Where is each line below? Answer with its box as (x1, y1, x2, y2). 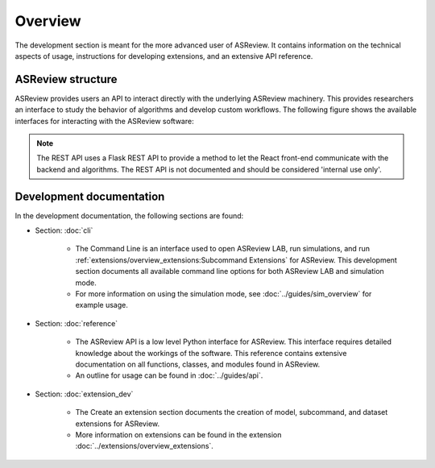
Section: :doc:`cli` (35, 226, 93, 235)
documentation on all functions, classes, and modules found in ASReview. (75, 359, 321, 369)
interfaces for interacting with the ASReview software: (14, 116, 194, 126)
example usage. (75, 300, 128, 310)
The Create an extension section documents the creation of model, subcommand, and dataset (75, 408, 388, 417)
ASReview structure (14, 72, 118, 86)
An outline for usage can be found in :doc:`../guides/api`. (75, 371, 263, 380)
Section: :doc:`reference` (35, 318, 118, 328)
